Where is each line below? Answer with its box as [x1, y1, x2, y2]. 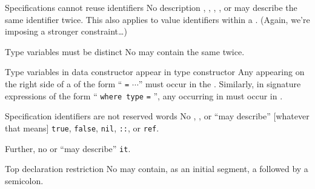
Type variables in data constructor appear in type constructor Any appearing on [5, 65, 305, 78]
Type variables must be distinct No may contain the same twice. [5, 45, 245, 58]
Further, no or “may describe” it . [5, 142, 131, 154]
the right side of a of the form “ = [5, 77, 130, 90]
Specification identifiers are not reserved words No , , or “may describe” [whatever [5, 110, 310, 122]
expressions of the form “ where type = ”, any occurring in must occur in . [5, 89, 283, 102]
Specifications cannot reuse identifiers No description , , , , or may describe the [5, 1, 297, 13]
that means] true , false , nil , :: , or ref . [5, 121, 159, 134]
